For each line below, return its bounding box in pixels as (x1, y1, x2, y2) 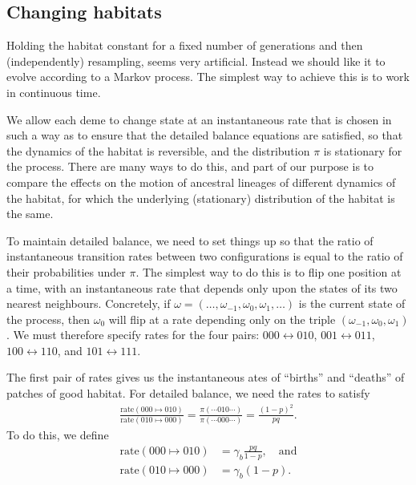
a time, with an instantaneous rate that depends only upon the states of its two (6, 279, 398, 296)
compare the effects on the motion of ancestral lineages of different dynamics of (6, 173, 396, 190)
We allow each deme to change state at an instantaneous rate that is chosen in (6, 111, 392, 127)
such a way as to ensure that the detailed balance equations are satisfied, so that (6, 127, 403, 143)
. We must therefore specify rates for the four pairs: (6, 326, 260, 343)
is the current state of (298, 295, 406, 312)
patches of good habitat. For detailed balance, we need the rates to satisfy (6, 385, 370, 402)
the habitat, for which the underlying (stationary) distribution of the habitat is (6, 189, 395, 206)
